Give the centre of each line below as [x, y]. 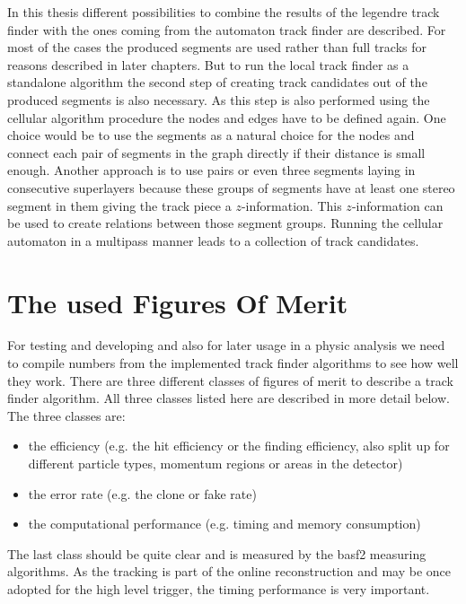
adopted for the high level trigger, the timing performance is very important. [219, 588]
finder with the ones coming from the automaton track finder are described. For [227, 29]
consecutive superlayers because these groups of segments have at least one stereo [231, 187]
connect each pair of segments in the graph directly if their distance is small [216, 152]
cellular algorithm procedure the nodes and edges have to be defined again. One [227, 117]
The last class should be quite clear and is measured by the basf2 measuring [217, 553]
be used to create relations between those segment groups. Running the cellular [225, 223]
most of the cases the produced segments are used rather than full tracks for [217, 47]
